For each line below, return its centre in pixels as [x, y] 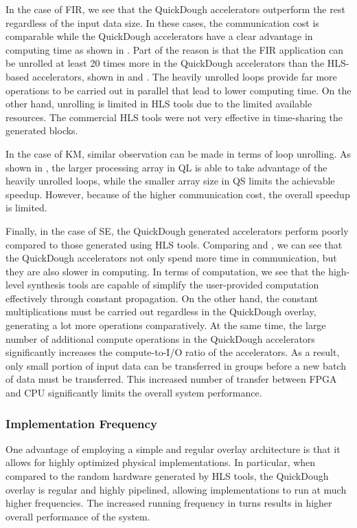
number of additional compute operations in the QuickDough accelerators [160, 338]
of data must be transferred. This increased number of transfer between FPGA [171, 379]
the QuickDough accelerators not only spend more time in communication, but [171, 258]
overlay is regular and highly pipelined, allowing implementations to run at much [176, 489]
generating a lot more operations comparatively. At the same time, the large [166, 325]
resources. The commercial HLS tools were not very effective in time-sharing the [174, 117]
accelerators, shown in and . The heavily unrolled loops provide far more [184, 76]
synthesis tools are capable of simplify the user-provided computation [173, 285]
